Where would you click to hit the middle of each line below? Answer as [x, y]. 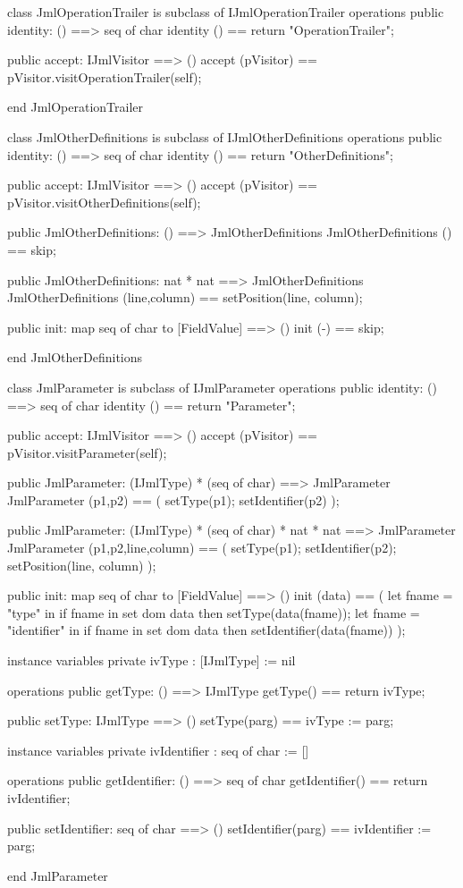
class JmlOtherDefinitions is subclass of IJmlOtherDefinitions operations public [225, 136]
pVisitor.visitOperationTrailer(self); [105, 76]
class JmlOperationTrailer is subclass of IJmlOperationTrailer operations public [226, 12]
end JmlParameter [58, 875]
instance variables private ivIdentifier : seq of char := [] [158, 750]
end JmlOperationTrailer [76, 107]
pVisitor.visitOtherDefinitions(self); [104, 202]
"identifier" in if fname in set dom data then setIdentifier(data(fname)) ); [206, 630]
